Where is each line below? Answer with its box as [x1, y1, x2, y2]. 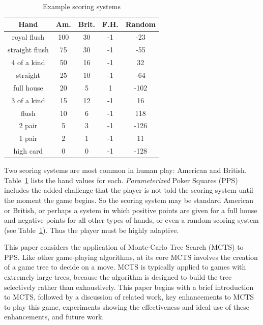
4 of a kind [11, 57, 45, 68]
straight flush [8, 44, 49, 55]
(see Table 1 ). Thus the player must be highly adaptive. [4, 224, 179, 235]
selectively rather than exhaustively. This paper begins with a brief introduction [4, 281, 254, 292]
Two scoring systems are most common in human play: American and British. [4, 165, 247, 175]
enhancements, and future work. [4, 311, 104, 322]
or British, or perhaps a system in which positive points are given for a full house [4, 204, 257, 215]
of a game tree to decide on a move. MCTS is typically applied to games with [4, 261, 246, 272]
